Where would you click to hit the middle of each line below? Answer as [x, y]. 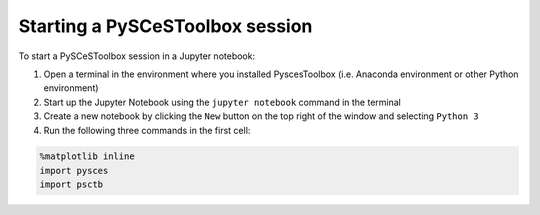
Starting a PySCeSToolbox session [165, 26]
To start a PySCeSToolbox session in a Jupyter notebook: [136, 56]
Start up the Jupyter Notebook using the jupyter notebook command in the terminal [222, 102]
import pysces [74, 170]
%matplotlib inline [87, 156]
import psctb [71, 184]
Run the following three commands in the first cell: [147, 130]
